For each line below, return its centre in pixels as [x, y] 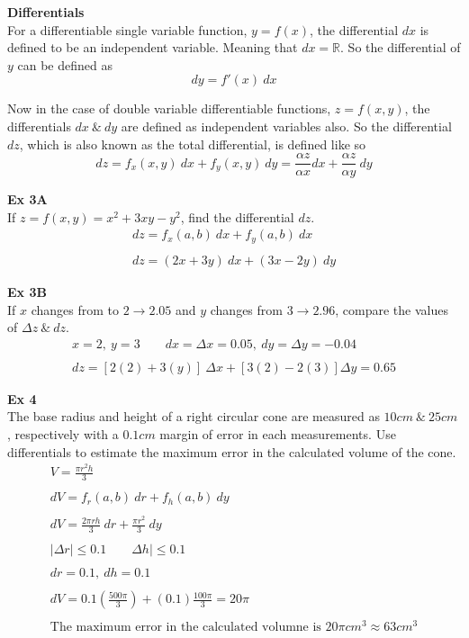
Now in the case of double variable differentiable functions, [169, 108]
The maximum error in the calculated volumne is [185, 628]
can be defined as [65, 64]
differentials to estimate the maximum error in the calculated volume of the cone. [232, 451]
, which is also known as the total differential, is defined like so [193, 144]
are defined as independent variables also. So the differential [286, 126]
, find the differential [237, 216]
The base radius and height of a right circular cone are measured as [194, 416]
